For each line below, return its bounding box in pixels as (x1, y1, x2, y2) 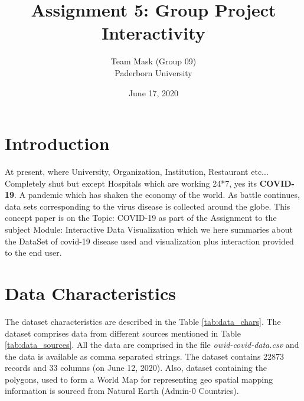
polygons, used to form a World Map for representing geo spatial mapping (5, 373, 273, 385)
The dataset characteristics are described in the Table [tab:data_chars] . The (5, 315, 281, 327)
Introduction (5, 131, 110, 155)
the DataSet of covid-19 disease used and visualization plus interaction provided (5, 234, 294, 247)
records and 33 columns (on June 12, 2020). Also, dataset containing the (5, 361, 267, 374)
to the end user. (5, 246, 62, 259)
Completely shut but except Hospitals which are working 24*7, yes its (5, 177, 257, 189)
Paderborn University (115, 66, 192, 79)
